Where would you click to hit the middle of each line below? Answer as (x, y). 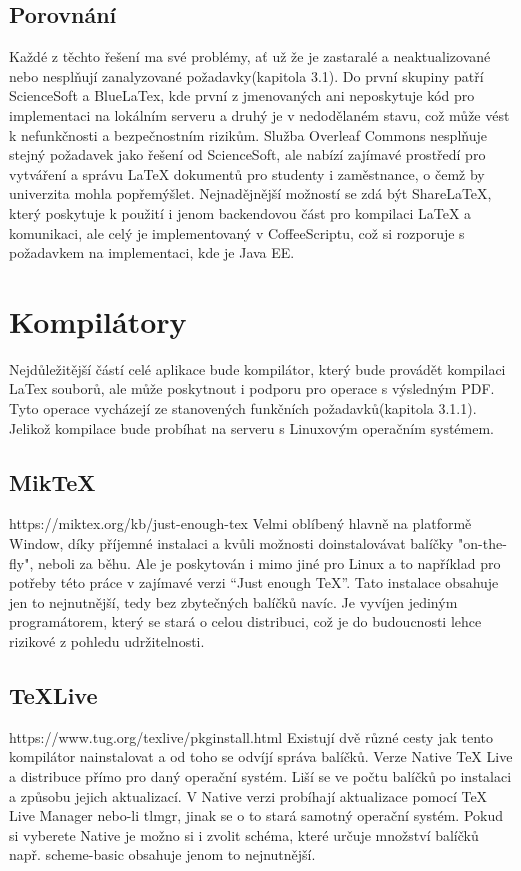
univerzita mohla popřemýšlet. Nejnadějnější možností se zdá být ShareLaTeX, (250, 193)
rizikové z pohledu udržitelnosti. (107, 641)
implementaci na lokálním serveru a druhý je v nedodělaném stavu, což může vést (259, 114)
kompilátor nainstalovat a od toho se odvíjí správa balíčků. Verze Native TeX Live (261, 756)
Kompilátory (98, 320)
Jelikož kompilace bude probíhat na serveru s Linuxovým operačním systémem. (251, 427)
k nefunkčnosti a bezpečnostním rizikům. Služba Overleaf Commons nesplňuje (248, 134)
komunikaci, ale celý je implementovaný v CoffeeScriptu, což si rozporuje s (237, 232)
